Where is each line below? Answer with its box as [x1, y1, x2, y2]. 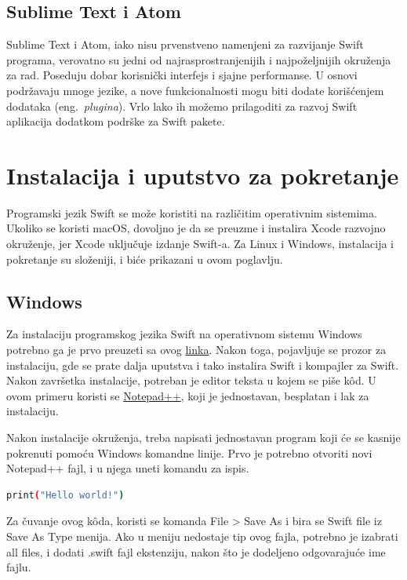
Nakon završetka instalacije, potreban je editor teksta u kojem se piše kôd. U [6, 372, 376, 388]
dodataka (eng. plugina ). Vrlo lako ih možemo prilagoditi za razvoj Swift [6, 97, 358, 114]
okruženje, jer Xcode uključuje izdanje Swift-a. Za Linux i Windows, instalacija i [6, 235, 394, 252]
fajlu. [6, 559, 31, 575]
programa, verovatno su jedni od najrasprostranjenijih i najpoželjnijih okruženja [6, 51, 391, 67]
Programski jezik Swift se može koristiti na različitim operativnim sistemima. [6, 204, 377, 221]
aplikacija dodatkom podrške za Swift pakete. [6, 113, 225, 129]
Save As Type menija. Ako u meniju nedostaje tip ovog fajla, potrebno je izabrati [6, 528, 398, 544]
